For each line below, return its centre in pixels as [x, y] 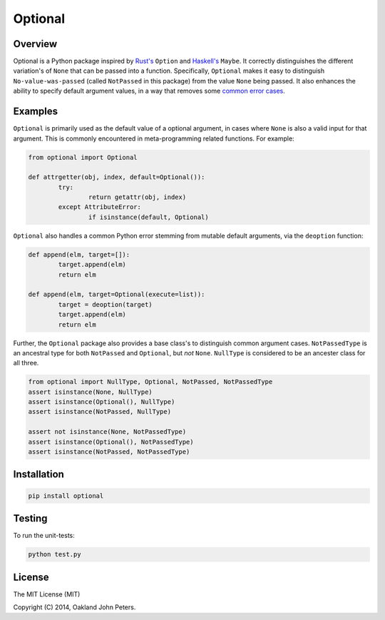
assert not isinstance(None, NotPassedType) [107, 432]
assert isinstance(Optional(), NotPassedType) [111, 442]
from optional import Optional [83, 157]
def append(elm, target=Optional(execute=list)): [117, 295]
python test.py [55, 554]
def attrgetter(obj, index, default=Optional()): [117, 177]
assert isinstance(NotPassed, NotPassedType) [109, 452]
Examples [36, 112]
